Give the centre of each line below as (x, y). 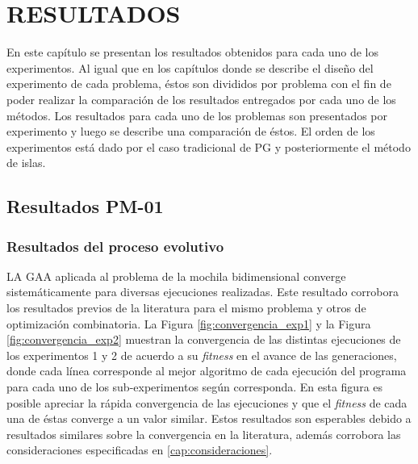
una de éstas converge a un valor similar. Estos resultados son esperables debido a (209, 418)
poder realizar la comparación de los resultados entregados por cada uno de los (201, 99)
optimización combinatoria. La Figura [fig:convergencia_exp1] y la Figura (189, 323)
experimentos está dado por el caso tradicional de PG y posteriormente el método (209, 146)
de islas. (26, 163)
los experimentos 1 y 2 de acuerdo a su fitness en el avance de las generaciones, (202, 355)
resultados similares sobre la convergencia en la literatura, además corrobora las (204, 434)
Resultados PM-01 (85, 206)
